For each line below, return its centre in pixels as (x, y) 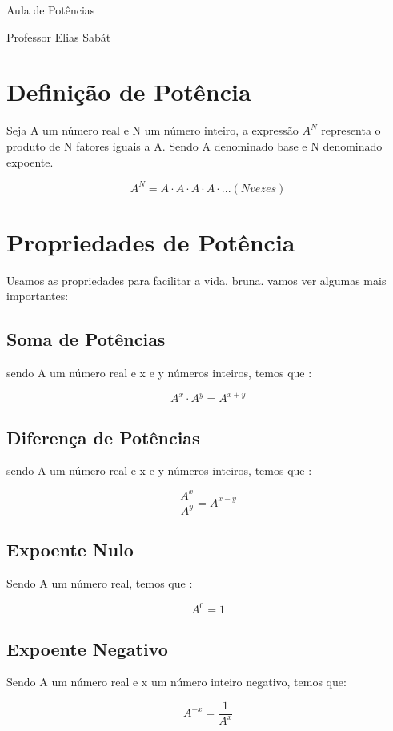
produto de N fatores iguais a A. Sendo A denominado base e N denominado (194, 145)
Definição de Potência (129, 92)
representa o (351, 130)
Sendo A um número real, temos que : (100, 583)
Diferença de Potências (103, 437)
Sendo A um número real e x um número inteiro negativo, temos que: (176, 682)
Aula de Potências (51, 10)
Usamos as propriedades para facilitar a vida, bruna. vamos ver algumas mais (196, 280)
